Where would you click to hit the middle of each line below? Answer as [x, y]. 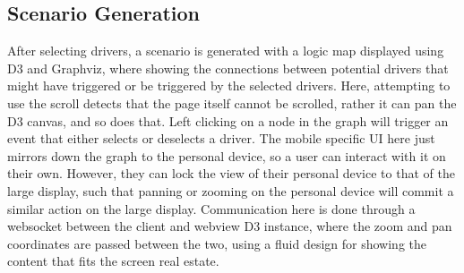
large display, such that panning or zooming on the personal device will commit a [231, 190]
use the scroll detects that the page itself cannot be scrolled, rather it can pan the [232, 102]
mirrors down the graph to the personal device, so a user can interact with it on [227, 155]
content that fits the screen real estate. [113, 261]
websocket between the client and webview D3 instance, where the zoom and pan [230, 226]
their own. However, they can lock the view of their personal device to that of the [231, 173]
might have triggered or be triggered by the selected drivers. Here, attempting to [229, 85]
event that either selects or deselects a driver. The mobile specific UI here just [221, 138]
